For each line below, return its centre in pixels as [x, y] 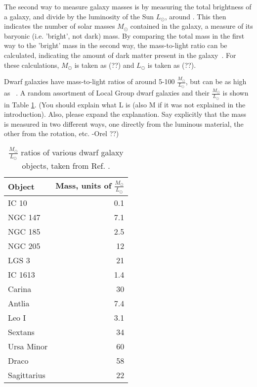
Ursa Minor [28, 346]
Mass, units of [84, 186]
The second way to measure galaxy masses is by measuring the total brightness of [128, 6]
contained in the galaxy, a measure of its [192, 26]
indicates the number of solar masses [60, 26]
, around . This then [195, 16]
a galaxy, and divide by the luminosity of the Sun [79, 16]
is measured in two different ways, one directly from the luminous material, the [124, 123]
